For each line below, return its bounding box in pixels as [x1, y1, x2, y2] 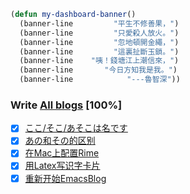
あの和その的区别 [24, 135, 96, 147]
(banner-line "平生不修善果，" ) [19, 18, 180, 29]
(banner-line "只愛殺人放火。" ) [19, 28, 180, 38]
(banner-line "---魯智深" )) [19, 75, 181, 85]
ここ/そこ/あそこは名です [24, 122, 128, 134]
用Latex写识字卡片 [24, 160, 101, 172]
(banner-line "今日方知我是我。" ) [19, 65, 178, 75]
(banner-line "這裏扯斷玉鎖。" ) [19, 46, 180, 57]
